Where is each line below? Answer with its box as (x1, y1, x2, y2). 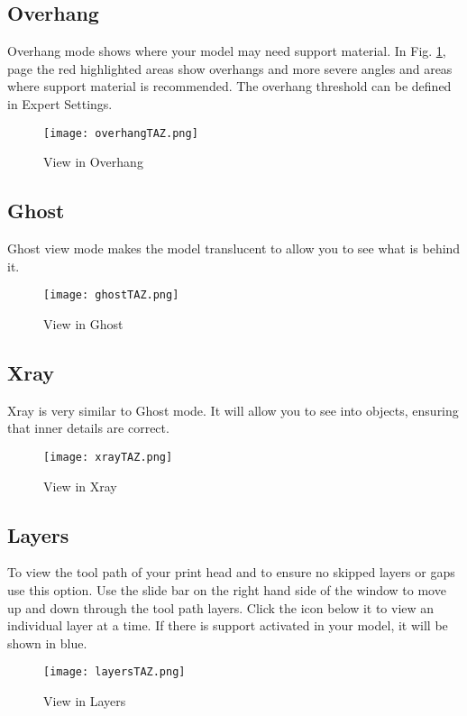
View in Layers (43, 691, 126, 710)
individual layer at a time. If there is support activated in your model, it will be (7, 616, 448, 635)
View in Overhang (43, 152, 143, 171)
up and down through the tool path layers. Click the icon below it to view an (7, 598, 435, 617)
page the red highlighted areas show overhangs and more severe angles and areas (7, 59, 453, 78)
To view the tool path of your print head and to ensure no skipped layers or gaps (7, 563, 455, 582)
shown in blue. (7, 633, 87, 652)
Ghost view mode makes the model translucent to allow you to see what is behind (7, 239, 461, 258)
